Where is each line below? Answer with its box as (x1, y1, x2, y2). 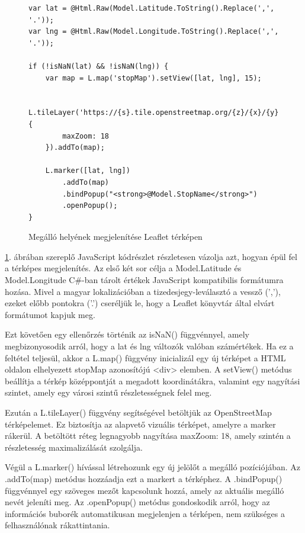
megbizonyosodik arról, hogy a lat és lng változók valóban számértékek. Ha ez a (5, 340, 294, 352)
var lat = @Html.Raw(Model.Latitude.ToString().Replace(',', (28, 4, 275, 12)
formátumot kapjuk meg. (5, 308, 95, 320)
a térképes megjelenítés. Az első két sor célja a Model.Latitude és (5, 262, 242, 274)
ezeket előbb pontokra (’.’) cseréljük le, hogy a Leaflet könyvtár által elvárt (5, 297, 275, 309)
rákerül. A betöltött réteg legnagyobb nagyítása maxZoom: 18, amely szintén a (5, 429, 291, 442)
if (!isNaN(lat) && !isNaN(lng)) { (28, 62, 169, 70)
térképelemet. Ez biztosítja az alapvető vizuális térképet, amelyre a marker (5, 418, 276, 430)
